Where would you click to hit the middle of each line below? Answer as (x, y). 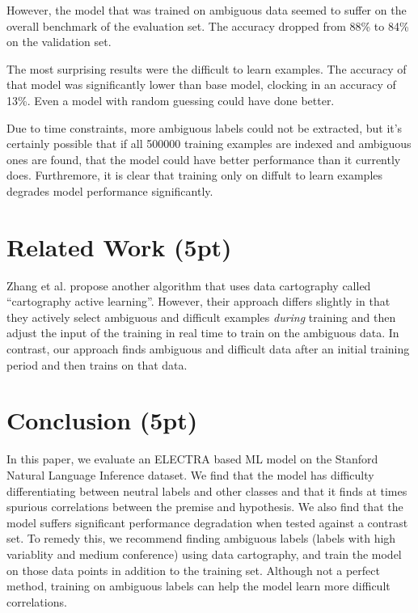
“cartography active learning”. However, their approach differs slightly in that (198, 301)
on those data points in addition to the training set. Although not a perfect (193, 570)
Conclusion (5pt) (102, 420)
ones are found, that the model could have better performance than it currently (204, 159)
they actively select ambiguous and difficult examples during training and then (201, 317)
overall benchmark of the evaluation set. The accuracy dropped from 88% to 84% (208, 25)
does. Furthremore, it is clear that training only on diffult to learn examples (195, 175)
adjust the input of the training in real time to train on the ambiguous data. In (203, 333)
